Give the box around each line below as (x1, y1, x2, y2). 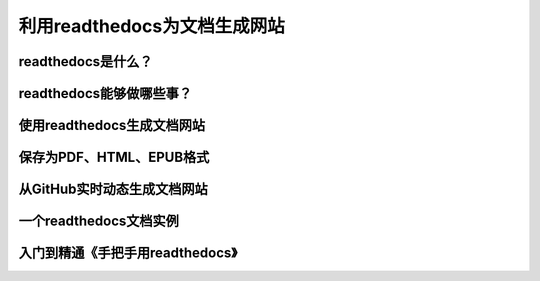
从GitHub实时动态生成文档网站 (18, 181, 209, 198)
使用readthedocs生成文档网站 (18, 117, 206, 134)
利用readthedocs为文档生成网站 (18, 15, 285, 37)
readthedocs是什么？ (18, 53, 154, 70)
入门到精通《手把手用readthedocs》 (18, 245, 238, 262)
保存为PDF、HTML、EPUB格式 (18, 149, 210, 166)
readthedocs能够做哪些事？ (18, 85, 193, 102)
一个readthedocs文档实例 (18, 213, 180, 230)
